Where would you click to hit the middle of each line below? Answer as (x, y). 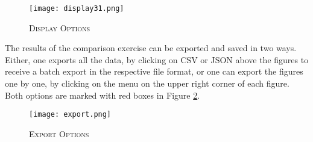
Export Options (59, 133)
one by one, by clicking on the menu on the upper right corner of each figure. (147, 83)
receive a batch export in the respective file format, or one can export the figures (154, 71)
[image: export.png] (70, 115)
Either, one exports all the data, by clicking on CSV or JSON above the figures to (157, 59)
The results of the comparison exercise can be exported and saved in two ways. (151, 48)
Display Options (60, 27)
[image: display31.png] (77, 8)
